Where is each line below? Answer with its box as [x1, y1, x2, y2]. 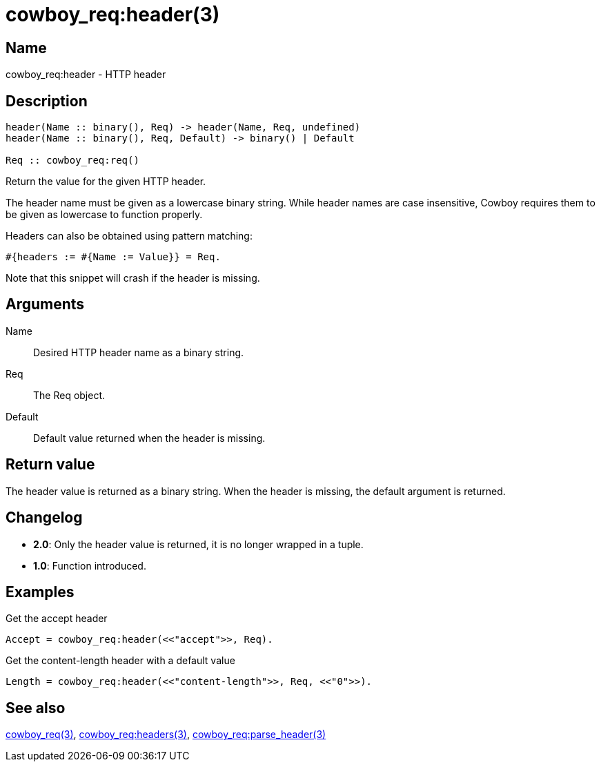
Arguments [6, 295, 85, 313]
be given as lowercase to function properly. [6, 208, 203, 221]
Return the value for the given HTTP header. [6, 175, 206, 188]
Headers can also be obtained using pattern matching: [6, 230, 253, 242]
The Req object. [33, 389, 106, 401]
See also [6, 699, 66, 717]
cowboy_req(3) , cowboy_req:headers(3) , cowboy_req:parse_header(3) [6, 728, 326, 741]
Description [6, 92, 88, 110]
